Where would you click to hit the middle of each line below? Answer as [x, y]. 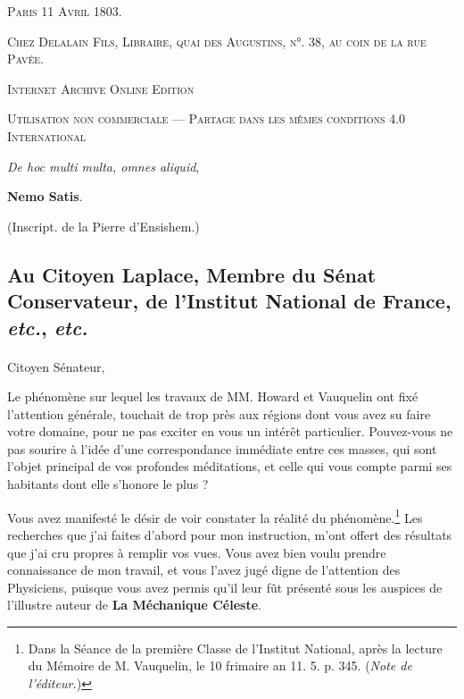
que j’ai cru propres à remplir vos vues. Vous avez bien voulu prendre [197, 552]
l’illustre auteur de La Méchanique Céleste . [134, 605]
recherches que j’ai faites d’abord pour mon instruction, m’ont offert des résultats [230, 534]
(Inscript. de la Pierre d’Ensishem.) [104, 226]
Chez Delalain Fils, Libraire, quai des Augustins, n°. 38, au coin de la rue [217, 41]
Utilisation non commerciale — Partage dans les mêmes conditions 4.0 [207, 118]
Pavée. [25, 59]
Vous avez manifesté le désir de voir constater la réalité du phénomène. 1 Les [215, 516]
